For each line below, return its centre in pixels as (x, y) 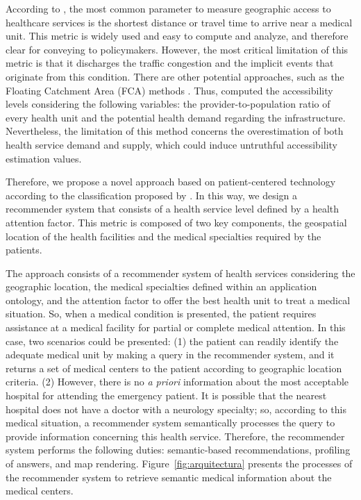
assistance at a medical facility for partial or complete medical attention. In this (176, 327)
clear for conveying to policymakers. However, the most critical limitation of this (177, 49)
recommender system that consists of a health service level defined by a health (173, 209)
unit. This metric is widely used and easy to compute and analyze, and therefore (177, 36)
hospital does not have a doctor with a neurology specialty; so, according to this (176, 409)
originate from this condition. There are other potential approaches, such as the (175, 76)
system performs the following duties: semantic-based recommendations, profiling (178, 450)
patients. (24, 250)
